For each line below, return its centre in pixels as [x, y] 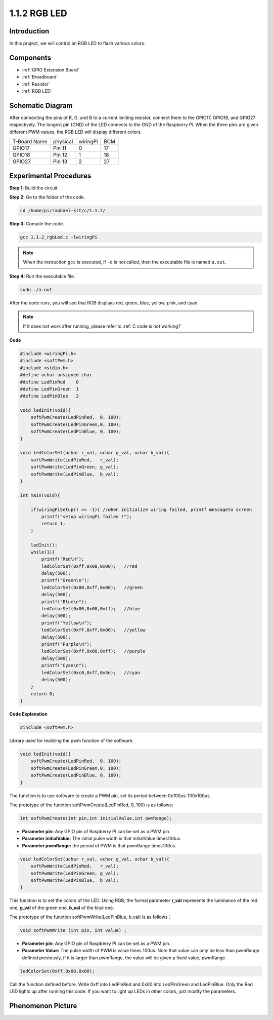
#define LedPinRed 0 [50, 382]
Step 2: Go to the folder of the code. [47, 197]
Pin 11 [60, 148]
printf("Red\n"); [63, 559]
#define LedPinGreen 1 [50, 389]
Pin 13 [60, 162]
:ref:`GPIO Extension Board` [51, 70]
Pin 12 [60, 155]
